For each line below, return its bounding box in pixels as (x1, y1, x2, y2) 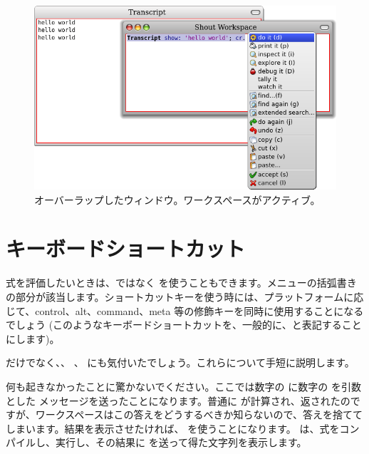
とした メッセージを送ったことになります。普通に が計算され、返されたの (6, 393, 350, 408)
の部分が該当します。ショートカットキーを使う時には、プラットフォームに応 (6, 289, 364, 304)
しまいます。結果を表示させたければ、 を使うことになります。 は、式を (6, 421, 340, 435)
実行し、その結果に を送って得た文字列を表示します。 (55, 435, 307, 450)
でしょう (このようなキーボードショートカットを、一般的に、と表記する (6, 317, 342, 332)
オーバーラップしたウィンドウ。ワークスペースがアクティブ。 (34, 192, 321, 207)
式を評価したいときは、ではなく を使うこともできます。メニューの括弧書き (6, 275, 357, 290)
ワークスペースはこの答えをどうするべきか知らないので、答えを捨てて (35, 407, 363, 422)
